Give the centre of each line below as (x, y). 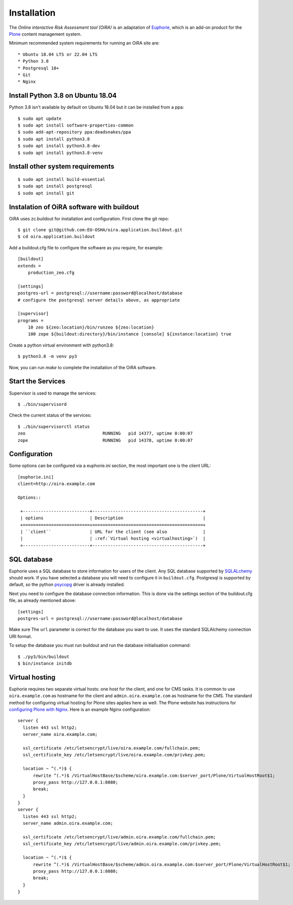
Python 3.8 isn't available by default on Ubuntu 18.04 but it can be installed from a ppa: (96, 107)
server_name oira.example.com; (60, 734)
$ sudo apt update (40, 118)
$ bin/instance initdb (45, 663)
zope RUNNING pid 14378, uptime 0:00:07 (105, 440)
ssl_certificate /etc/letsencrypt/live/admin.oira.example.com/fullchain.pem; (119, 837)
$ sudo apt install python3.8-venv (60, 153)
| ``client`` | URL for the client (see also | (113, 531)
